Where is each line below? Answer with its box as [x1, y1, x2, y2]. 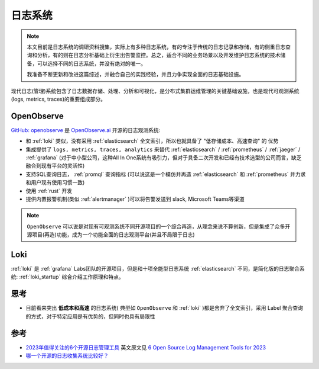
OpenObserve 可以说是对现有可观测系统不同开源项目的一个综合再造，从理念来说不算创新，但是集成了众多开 [27, 223, 291, 230]
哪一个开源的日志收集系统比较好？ [25, 352, 109, 359]
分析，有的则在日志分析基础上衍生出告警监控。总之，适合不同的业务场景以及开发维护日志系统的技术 [37, 52, 281, 59]
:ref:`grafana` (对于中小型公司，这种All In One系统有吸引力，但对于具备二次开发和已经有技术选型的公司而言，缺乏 [25, 154, 302, 161]
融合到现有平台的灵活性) [25, 162, 85, 169]
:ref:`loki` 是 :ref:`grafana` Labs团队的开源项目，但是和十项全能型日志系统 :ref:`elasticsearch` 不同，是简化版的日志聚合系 [11, 265, 305, 272]
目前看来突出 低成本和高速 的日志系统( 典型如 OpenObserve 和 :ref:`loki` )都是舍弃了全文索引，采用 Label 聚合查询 [25, 304, 304, 312]
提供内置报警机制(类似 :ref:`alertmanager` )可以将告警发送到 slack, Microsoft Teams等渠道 [25, 195, 245, 203]
